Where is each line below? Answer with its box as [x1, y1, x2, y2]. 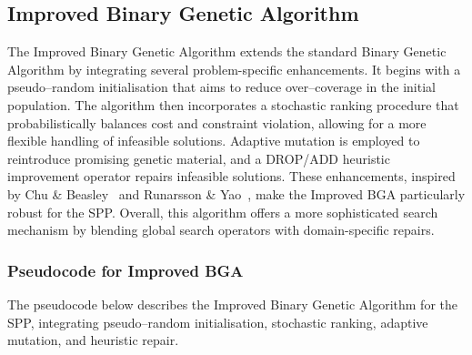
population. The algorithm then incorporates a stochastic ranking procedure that [7, 95, 459, 114]
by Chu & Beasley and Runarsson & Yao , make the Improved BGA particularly [7, 184, 466, 203]
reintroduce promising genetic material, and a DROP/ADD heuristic [7, 148, 390, 167]
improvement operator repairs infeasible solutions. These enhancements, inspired [7, 167, 456, 186]
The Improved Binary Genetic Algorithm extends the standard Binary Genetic [7, 42, 447, 61]
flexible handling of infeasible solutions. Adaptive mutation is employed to [7, 131, 420, 150]
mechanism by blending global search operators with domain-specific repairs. [7, 220, 435, 239]
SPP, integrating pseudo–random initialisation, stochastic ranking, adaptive [7, 312, 428, 331]
